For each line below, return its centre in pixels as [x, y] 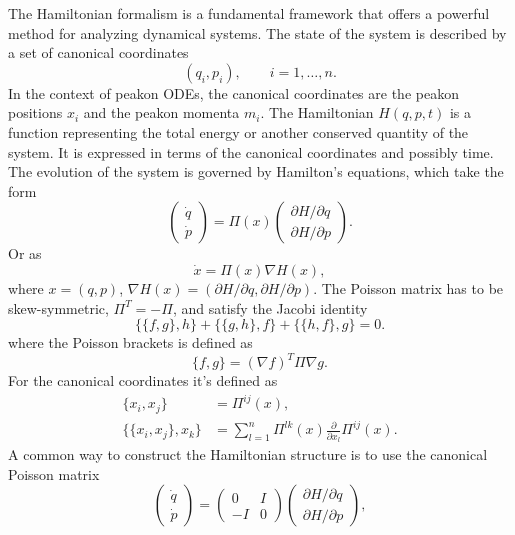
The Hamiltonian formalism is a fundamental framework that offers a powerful [249, 13]
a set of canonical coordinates [98, 52]
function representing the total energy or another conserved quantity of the [238, 131]
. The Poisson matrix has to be [408, 287]
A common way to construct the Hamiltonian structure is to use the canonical [248, 454]
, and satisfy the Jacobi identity [270, 307]
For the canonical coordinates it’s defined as [143, 380]
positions [35, 112]
